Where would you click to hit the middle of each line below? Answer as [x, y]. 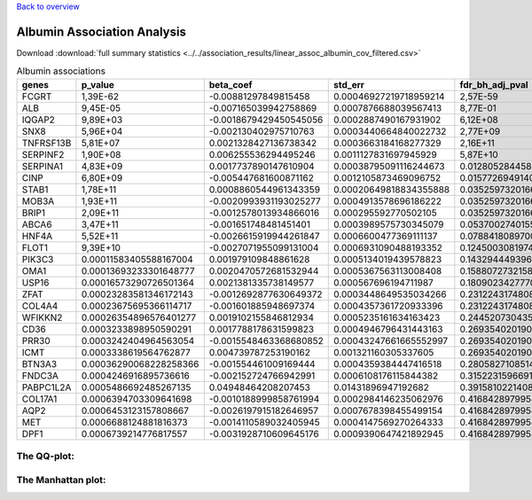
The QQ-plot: [46, 457]
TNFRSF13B [47, 143]
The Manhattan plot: [61, 480]
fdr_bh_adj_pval [494, 84]
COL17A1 [39, 399]
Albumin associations [61, 71]
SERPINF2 [43, 154]
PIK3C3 [38, 259]
